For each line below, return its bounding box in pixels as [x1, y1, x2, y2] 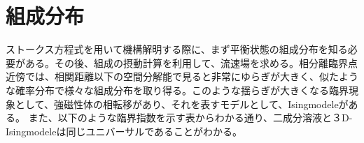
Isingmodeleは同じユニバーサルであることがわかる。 [6, 123, 242, 138]
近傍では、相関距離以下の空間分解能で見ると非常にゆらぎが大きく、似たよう [6, 69, 358, 84]
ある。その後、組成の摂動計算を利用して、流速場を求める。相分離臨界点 [24, 55, 358, 70]
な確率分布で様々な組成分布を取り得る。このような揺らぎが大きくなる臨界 [6, 82, 349, 97]
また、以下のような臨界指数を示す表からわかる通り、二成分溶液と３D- [28, 110, 353, 125]
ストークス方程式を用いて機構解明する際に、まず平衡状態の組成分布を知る [6, 42, 348, 57]
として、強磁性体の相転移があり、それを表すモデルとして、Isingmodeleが [15, 96, 349, 111]
